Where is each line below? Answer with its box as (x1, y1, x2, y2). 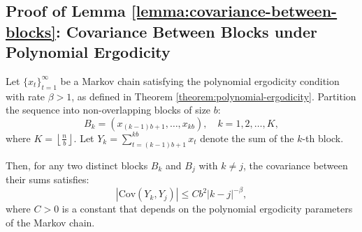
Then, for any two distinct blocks (6, 157, 148, 172)
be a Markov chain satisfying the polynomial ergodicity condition (60, 73, 340, 88)
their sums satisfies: (6, 172, 89, 187)
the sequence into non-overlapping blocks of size (6, 102, 211, 117)
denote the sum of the (200, 130, 294, 145)
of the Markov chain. (6, 215, 95, 229)
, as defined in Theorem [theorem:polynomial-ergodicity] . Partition (71, 88, 356, 103)
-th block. (302, 130, 344, 145)
